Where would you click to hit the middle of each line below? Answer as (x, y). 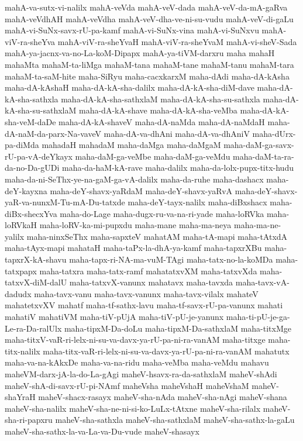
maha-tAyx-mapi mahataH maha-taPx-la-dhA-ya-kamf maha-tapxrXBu (133, 248)
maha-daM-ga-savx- (259, 145)
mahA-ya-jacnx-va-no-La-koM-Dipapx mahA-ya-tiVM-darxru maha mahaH (140, 53)
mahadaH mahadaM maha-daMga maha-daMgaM (131, 145)
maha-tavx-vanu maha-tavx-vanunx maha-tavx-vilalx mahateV (146, 293)
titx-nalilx (23, 351)
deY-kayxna (26, 190)
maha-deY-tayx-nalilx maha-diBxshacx (197, 202)
